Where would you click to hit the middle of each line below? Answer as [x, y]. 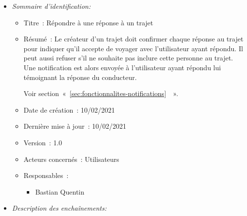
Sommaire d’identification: [51, 6]
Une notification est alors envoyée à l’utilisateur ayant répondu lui [122, 67]
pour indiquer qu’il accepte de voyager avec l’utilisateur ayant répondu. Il [133, 48]
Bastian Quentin [60, 191]
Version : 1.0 [43, 142]
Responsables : [46, 175]
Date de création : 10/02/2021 [69, 109]
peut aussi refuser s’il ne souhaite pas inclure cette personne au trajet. [128, 58]
